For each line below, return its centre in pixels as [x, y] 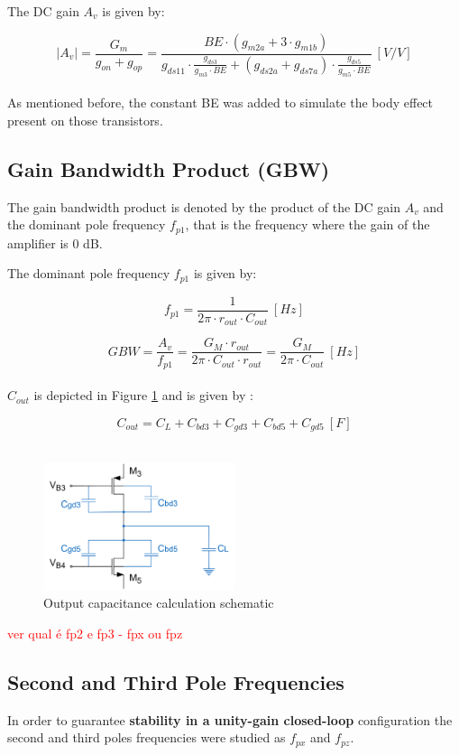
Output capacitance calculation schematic [159, 603]
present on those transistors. [85, 120]
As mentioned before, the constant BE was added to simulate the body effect [220, 103]
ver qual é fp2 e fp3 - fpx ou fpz [95, 633]
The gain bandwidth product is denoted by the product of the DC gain [204, 206]
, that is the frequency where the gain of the [308, 224]
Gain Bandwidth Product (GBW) [169, 168]
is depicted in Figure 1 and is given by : [143, 395]
